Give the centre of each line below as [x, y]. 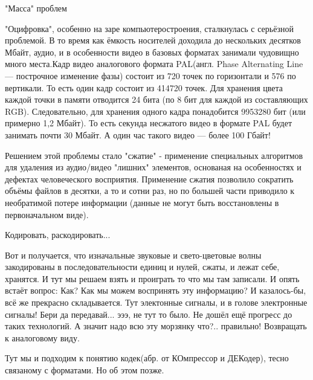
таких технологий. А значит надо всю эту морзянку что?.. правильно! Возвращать [156, 326]
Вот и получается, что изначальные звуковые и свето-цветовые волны [133, 255]
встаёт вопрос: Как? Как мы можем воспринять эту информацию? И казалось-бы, [156, 290]
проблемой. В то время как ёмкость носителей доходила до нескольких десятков [153, 40]
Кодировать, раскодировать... [58, 235]
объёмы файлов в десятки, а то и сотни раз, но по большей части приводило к [150, 191]
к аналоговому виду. [42, 337]
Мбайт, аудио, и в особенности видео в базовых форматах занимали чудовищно [152, 52]
